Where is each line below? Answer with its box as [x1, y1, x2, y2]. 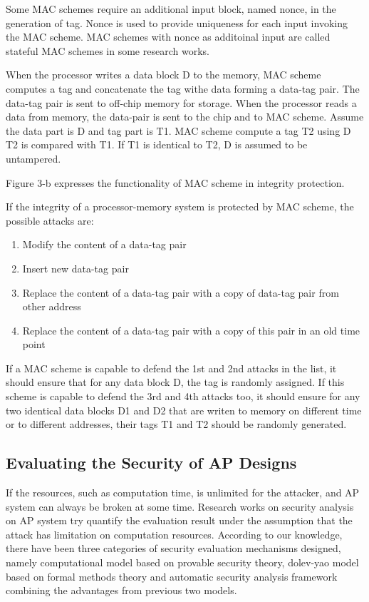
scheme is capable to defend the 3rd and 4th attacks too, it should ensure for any [6, 389, 360, 404]
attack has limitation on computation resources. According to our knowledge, [6, 526, 343, 541]
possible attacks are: [6, 213, 94, 228]
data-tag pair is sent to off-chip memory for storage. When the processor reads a [6, 95, 357, 110]
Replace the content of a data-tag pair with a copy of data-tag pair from [22, 285, 339, 300]
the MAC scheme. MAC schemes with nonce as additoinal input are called [6, 29, 331, 44]
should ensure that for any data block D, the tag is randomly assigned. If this [6, 374, 345, 389]
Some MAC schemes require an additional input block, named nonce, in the [6, 1, 336, 16]
